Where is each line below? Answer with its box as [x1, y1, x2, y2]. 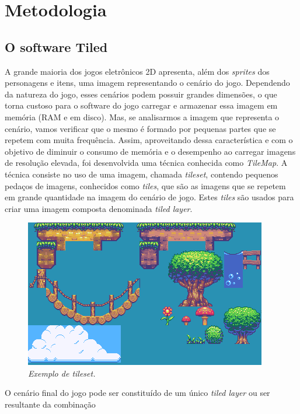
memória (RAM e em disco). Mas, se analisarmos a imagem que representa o [5, 110, 280, 123]
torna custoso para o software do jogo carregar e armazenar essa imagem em [5, 99, 278, 112]
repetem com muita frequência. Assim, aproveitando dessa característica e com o [5, 134, 293, 146]
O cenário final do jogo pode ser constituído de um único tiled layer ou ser [5, 387, 270, 399]
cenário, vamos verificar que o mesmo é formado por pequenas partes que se [5, 122, 276, 134]
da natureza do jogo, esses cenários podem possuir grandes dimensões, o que [5, 88, 277, 100]
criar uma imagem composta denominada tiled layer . [5, 202, 193, 214]
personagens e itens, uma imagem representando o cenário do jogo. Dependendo [5, 76, 290, 89]
